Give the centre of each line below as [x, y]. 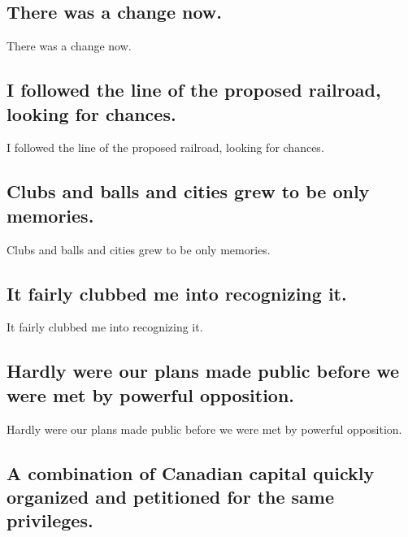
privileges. [50, 520]
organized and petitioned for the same [171, 496]
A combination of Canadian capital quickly [191, 472]
